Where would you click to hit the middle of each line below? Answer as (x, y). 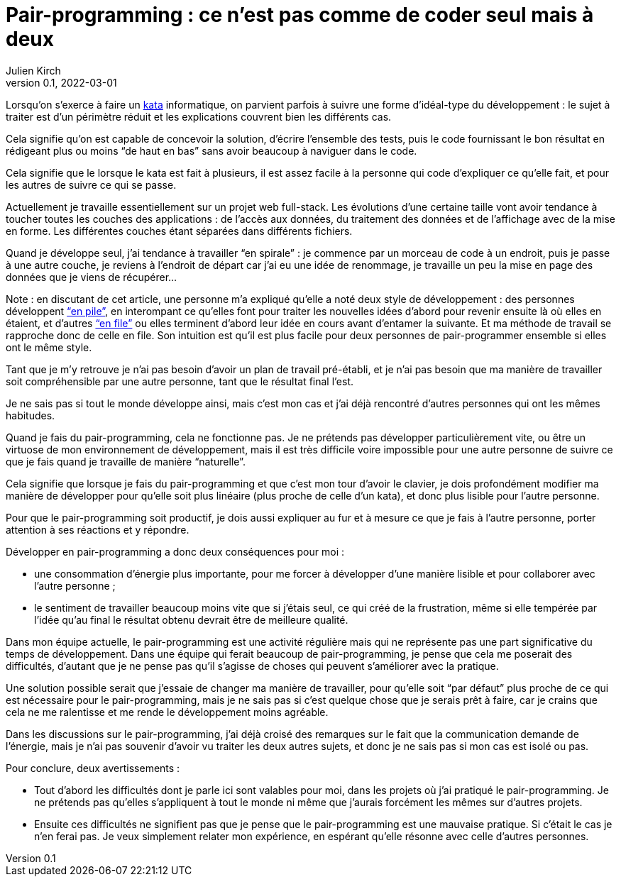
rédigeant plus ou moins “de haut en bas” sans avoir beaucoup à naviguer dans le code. (211, 150)
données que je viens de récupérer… (92, 277)
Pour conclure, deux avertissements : (93, 768)
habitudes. (31, 415)
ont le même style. (49, 347)
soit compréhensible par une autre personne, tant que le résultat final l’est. (180, 381)
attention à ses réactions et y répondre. (98, 529)
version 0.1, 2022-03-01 (61, 82)
